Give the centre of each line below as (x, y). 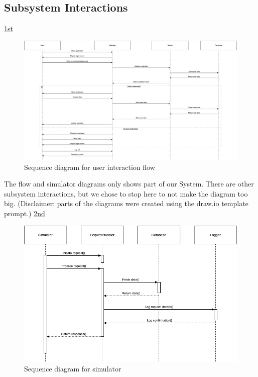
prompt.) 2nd (25, 213)
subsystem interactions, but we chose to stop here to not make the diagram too (126, 193)
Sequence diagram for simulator (73, 369)
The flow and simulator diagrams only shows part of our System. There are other (129, 184)
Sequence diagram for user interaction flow (90, 167)
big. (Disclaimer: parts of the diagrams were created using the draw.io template (126, 203)
